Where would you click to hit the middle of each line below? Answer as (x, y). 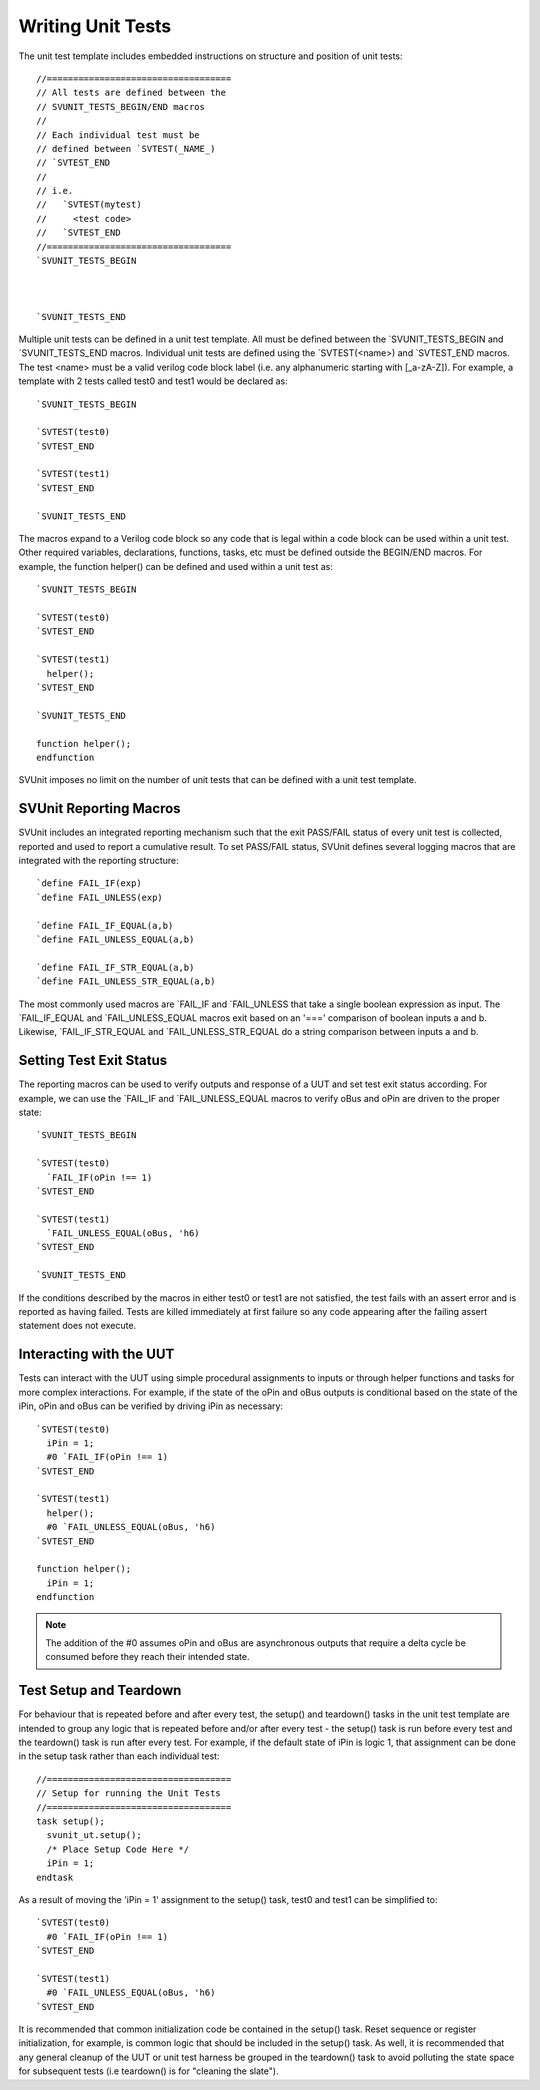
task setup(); (70, 1821)
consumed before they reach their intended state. (147, 1657)
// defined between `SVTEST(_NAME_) (126, 148)
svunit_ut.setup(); (94, 1835)
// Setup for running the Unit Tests (129, 1793)
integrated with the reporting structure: (98, 860)
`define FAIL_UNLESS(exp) (100, 897)
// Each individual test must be (118, 134)
